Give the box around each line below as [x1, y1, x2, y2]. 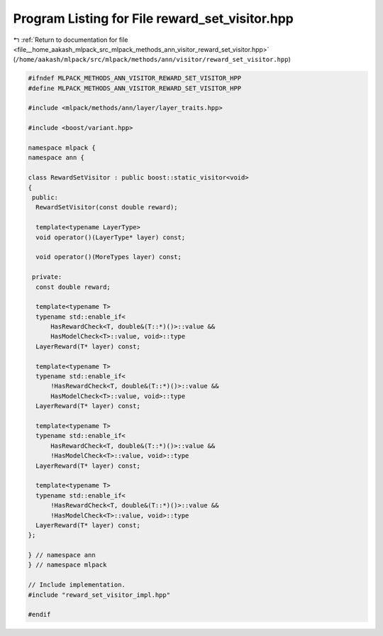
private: [32, 273, 62, 281]
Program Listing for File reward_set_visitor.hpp [13, 11, 294, 26]
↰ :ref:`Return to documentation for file [13, 35, 128, 44]
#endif [28, 610, 51, 619]
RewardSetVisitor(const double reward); [35, 203, 178, 212]
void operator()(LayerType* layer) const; [35, 233, 186, 241]
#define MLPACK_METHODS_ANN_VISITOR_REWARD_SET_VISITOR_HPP [28, 84, 242, 92]
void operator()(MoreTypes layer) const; [35, 253, 182, 261]
